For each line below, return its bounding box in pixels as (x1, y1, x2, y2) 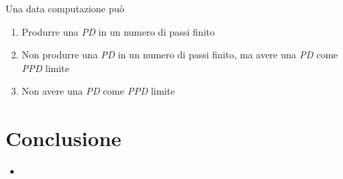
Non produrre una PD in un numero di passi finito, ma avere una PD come (21, 47, 338, 62)
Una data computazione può (5, 1, 125, 15)
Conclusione (5, 124, 121, 152)
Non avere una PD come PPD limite (21, 84, 175, 98)
